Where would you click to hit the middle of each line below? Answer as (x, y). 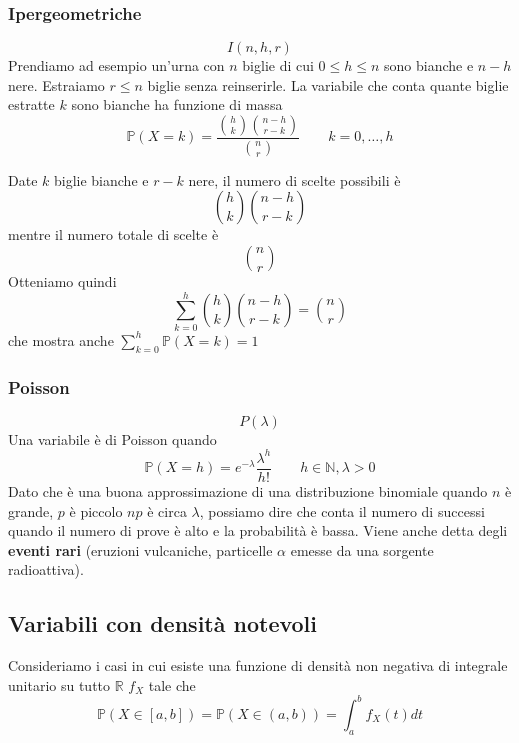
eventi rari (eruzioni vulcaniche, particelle (140, 549)
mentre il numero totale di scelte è (113, 234)
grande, (31, 510)
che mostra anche (61, 339)
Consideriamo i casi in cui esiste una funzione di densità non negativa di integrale (258, 665)
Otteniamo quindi (62, 281)
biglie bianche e (101, 179)
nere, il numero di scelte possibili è (294, 179)
